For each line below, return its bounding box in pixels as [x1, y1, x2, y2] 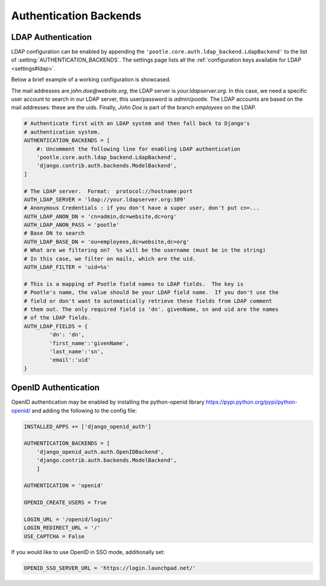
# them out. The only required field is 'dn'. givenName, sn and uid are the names [24, 305, 279, 313]
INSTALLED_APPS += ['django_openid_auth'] [24, 423, 152, 430]
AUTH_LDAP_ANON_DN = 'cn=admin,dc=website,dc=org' [24, 213, 177, 220]
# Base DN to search [24, 230, 85, 237]
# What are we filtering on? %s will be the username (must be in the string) [24, 247, 266, 253]
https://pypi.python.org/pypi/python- [205, 398, 298, 406]
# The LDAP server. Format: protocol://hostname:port [24, 188, 193, 194]
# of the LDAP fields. [24, 314, 91, 321]
